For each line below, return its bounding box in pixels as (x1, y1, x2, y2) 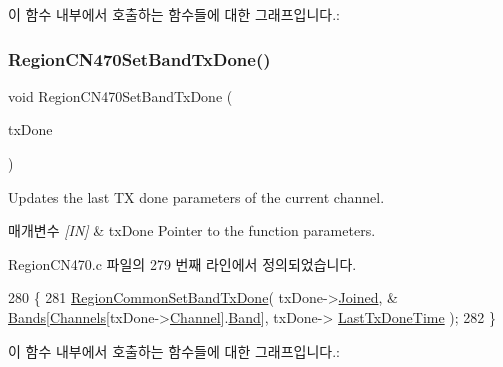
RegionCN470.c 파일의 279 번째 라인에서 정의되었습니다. (8, 253, 357, 274)
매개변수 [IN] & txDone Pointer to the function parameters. (8, 220, 376, 241)
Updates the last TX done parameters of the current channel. (8, 186, 385, 207)
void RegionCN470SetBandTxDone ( (8, 85, 233, 106)
